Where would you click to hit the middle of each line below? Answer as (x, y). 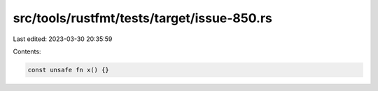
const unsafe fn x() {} (69, 70)
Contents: (27, 51)
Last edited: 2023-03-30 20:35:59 (63, 39)
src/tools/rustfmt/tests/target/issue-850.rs (142, 18)
